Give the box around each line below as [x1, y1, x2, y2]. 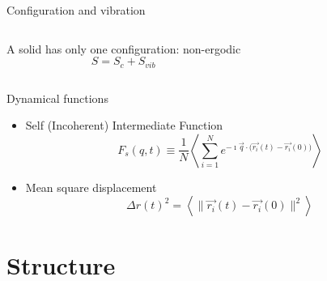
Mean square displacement [25, 178, 157, 195]
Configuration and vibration [6, 2, 146, 18]
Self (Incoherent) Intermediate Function [25, 117, 223, 134]
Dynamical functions [6, 89, 108, 106]
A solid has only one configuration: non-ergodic [6, 40, 241, 57]
